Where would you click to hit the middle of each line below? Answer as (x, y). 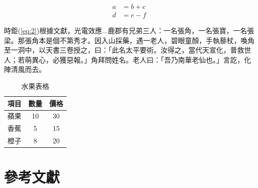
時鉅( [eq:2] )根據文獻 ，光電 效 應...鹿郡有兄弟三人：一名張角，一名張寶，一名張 (129, 31)
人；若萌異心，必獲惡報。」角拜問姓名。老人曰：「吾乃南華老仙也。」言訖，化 (128, 59)
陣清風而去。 (25, 69)
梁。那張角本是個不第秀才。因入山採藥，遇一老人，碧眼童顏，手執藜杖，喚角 (129, 40)
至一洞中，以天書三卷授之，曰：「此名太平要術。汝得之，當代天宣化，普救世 (128, 50)
